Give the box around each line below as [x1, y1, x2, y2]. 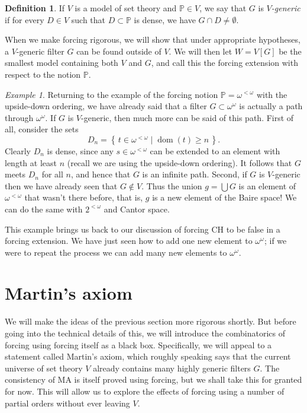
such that [71, 13, 106, 26]
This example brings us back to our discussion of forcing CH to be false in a [5, 223, 280, 235]
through [5, 111, 34, 123]
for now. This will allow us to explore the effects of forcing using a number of [5, 385, 285, 397]
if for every [5, 13, 44, 26]
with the [256, 88, 287, 100]
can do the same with [5, 202, 83, 215]
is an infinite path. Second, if [142, 168, 247, 180]
